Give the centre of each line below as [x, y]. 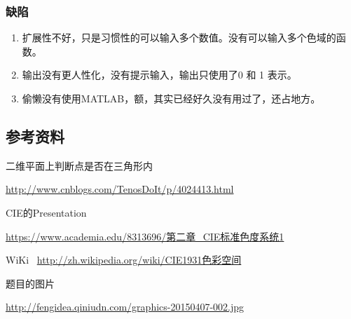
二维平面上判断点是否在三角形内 [79, 165]
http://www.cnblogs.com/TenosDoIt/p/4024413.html [120, 189]
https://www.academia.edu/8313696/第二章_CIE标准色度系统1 [145, 236]
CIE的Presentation [46, 212]
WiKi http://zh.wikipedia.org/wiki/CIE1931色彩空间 [124, 260]
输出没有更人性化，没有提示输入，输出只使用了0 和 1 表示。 [159, 75]
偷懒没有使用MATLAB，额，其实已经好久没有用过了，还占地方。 [171, 98]
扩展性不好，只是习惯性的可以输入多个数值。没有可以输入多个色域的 [179, 38]
